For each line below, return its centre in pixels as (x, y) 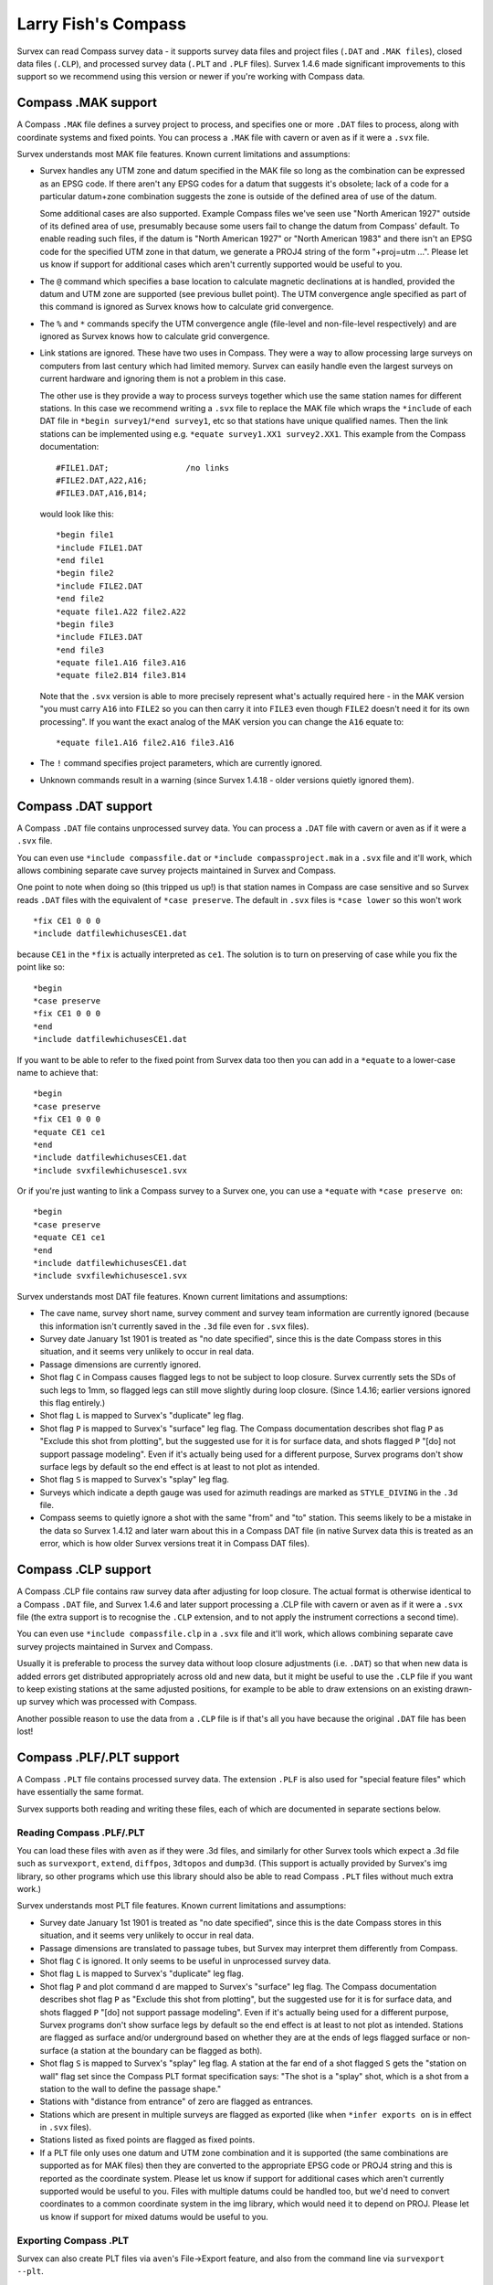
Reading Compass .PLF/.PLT (81, 1833)
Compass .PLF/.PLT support (98, 1757)
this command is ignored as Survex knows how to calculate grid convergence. (187, 307)
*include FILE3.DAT (100, 637)
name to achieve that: (58, 1072)
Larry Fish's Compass (102, 24)
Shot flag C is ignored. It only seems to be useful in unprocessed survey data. (185, 1961)
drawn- (458, 1689)
